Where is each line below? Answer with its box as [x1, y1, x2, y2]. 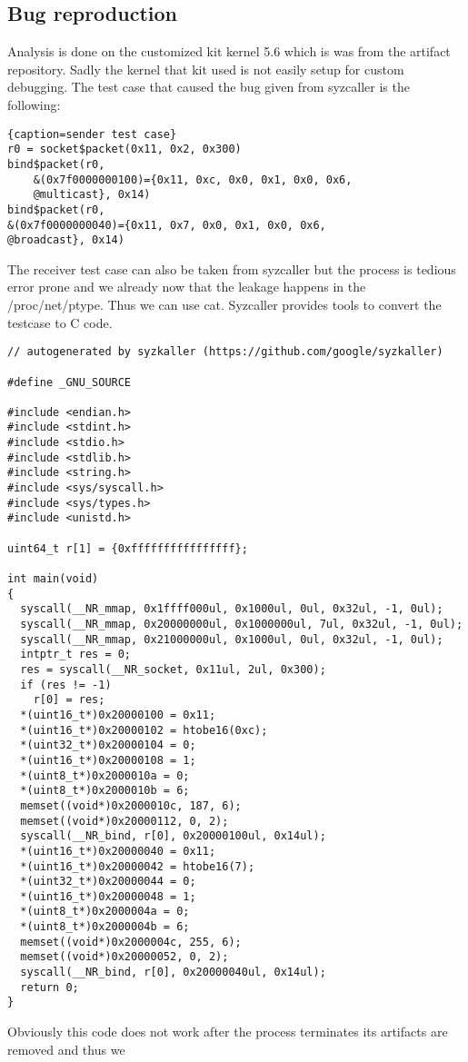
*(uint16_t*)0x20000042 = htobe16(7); [20, 859, 255, 873]
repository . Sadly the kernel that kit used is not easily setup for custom [7, 59, 404, 78]
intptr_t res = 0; [20, 648, 132, 661]
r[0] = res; [33, 693, 105, 707]
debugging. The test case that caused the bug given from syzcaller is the [7, 77, 410, 96]
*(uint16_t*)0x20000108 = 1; [20, 753, 196, 767]
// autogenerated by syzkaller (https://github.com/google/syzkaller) [7, 345, 443, 359]
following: [7, 94, 61, 114]
